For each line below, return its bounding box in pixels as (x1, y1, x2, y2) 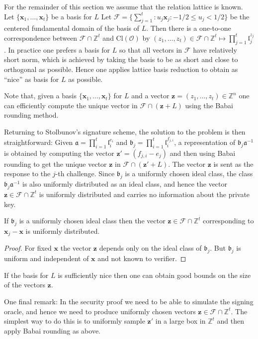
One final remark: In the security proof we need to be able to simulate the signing (4, 296, 254, 306)
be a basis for (51, 11, 92, 21)
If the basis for (4, 270, 49, 280)
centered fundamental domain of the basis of (4, 23, 140, 33)
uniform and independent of (4, 253, 89, 264)
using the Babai (185, 100, 233, 110)
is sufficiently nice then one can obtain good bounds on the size (58, 270, 251, 280)
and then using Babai (170, 147, 236, 158)
